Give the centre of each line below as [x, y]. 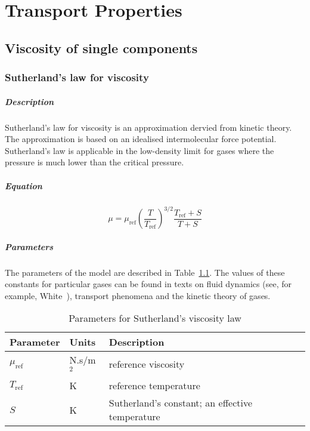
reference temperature [154, 386]
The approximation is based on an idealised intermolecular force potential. [141, 139]
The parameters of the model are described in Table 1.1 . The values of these [145, 272]
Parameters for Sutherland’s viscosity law [155, 318]
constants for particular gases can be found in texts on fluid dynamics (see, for [148, 284]
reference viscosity [147, 364]
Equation [24, 185]
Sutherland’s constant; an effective [181, 403]
